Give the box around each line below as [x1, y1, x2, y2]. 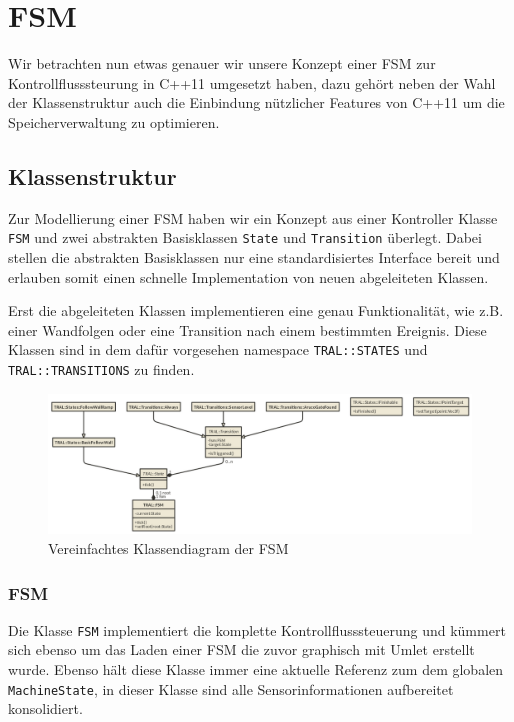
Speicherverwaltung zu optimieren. [8, 111, 220, 132]
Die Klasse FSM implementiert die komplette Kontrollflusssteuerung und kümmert [8, 619, 506, 640]
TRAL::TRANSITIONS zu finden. [8, 358, 195, 379]
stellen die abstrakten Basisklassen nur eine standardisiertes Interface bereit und [8, 246, 500, 267]
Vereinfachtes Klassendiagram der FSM [48, 538, 289, 559]
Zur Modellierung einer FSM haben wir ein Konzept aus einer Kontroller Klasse [8, 207, 498, 228]
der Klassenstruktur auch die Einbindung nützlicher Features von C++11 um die [8, 92, 505, 113]
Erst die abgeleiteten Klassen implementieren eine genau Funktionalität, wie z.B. [8, 300, 504, 321]
